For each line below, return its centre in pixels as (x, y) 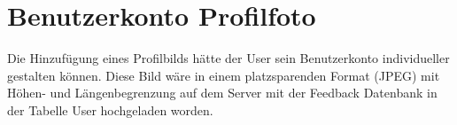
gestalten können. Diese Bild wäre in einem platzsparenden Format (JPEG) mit (224, 75)
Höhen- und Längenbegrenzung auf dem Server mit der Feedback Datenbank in (222, 93)
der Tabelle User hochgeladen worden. (110, 109)
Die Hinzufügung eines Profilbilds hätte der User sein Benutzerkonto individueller (228, 58)
